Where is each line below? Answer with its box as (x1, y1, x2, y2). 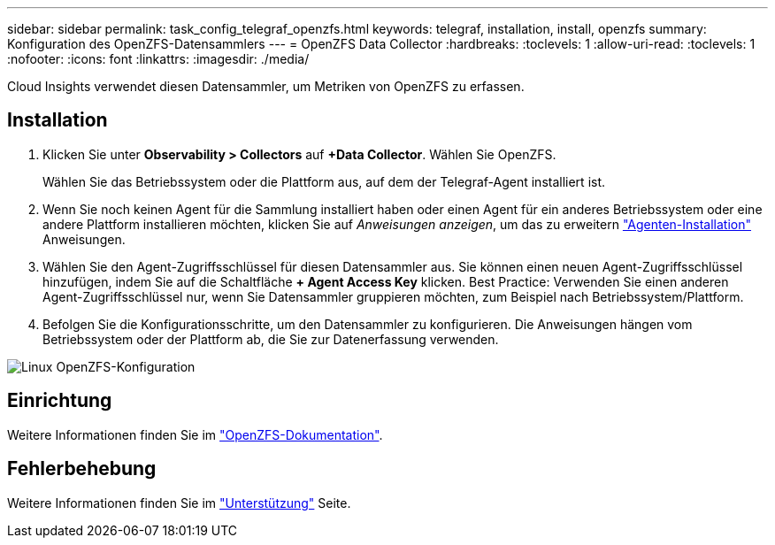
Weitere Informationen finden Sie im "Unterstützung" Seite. (7, 495, 351, 510)
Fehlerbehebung (7, 457, 157, 480)
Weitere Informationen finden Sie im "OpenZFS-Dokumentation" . (7, 426, 383, 442)
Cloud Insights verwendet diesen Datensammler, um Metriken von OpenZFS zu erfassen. (7, 79, 525, 94)
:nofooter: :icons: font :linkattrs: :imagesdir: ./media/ (7, 51, 310, 66)
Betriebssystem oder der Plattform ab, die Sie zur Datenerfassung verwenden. (42, 331, 499, 347)
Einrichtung (7, 389, 112, 412)
